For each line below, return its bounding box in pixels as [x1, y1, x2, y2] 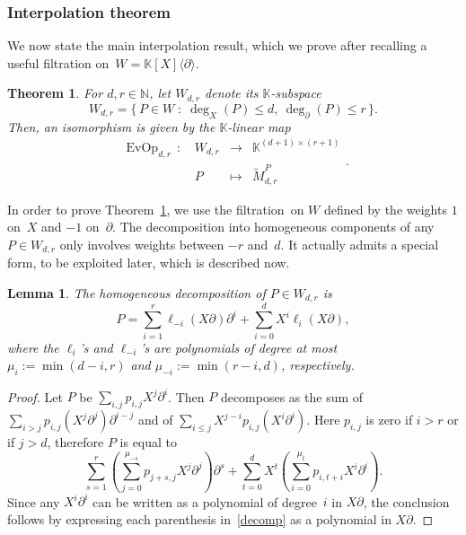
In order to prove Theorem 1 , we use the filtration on [7, 199, 304, 218]
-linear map [227, 117, 291, 136]
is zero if [365, 410, 413, 429]
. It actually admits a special [280, 234, 439, 253]
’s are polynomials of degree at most [140, 338, 338, 356]
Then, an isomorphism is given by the [7, 117, 215, 136]
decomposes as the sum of [220, 387, 364, 406]
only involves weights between [59, 234, 224, 253]
